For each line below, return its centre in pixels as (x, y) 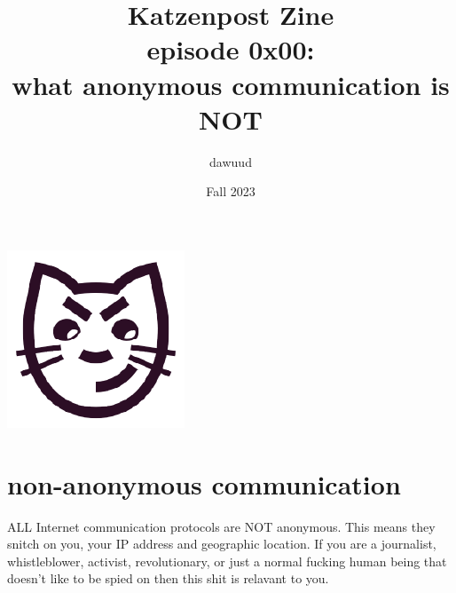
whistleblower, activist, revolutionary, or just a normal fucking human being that (227, 561)
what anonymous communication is (231, 84)
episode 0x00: (231, 49)
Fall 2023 (231, 191)
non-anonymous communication (204, 483)
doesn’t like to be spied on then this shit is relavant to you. (168, 578)
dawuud (231, 161)
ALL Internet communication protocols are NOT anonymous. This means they (221, 526)
